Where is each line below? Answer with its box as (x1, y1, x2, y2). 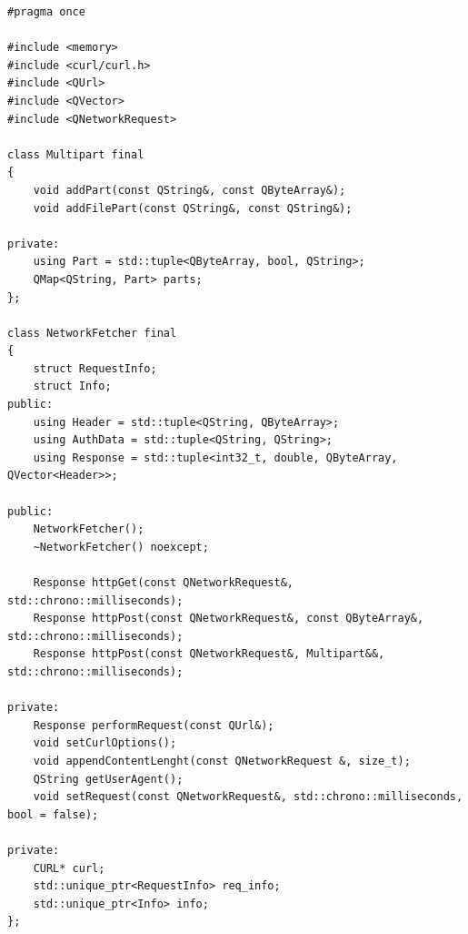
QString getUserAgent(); (33, 772, 184, 786)
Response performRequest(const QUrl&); (33, 718, 274, 732)
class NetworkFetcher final (7, 326, 177, 340)
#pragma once (7, 5, 85, 18)
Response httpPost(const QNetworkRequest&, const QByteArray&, (33, 612, 424, 625)
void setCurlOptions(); (33, 736, 177, 750)
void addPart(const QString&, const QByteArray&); (33, 183, 346, 197)
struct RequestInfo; (33, 361, 157, 375)
